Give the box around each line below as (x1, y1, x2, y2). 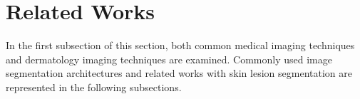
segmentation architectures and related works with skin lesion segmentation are (6, 66, 352, 80)
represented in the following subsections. (6, 79, 182, 94)
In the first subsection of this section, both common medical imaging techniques (6, 38, 355, 53)
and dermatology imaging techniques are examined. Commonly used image (6, 51, 332, 66)
